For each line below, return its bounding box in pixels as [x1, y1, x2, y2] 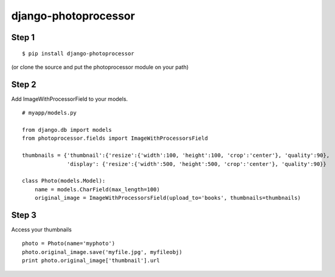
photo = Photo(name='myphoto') [22, 240, 116, 247]
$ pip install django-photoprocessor [22, 50, 135, 57]
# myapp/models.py [22, 109, 77, 117]
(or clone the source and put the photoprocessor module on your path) [11, 63, 189, 70]
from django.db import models [22, 126, 112, 134]
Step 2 [11, 79, 36, 89]
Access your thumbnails [11, 226, 72, 233]
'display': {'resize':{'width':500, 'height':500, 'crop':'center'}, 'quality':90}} [67, 160, 326, 167]
